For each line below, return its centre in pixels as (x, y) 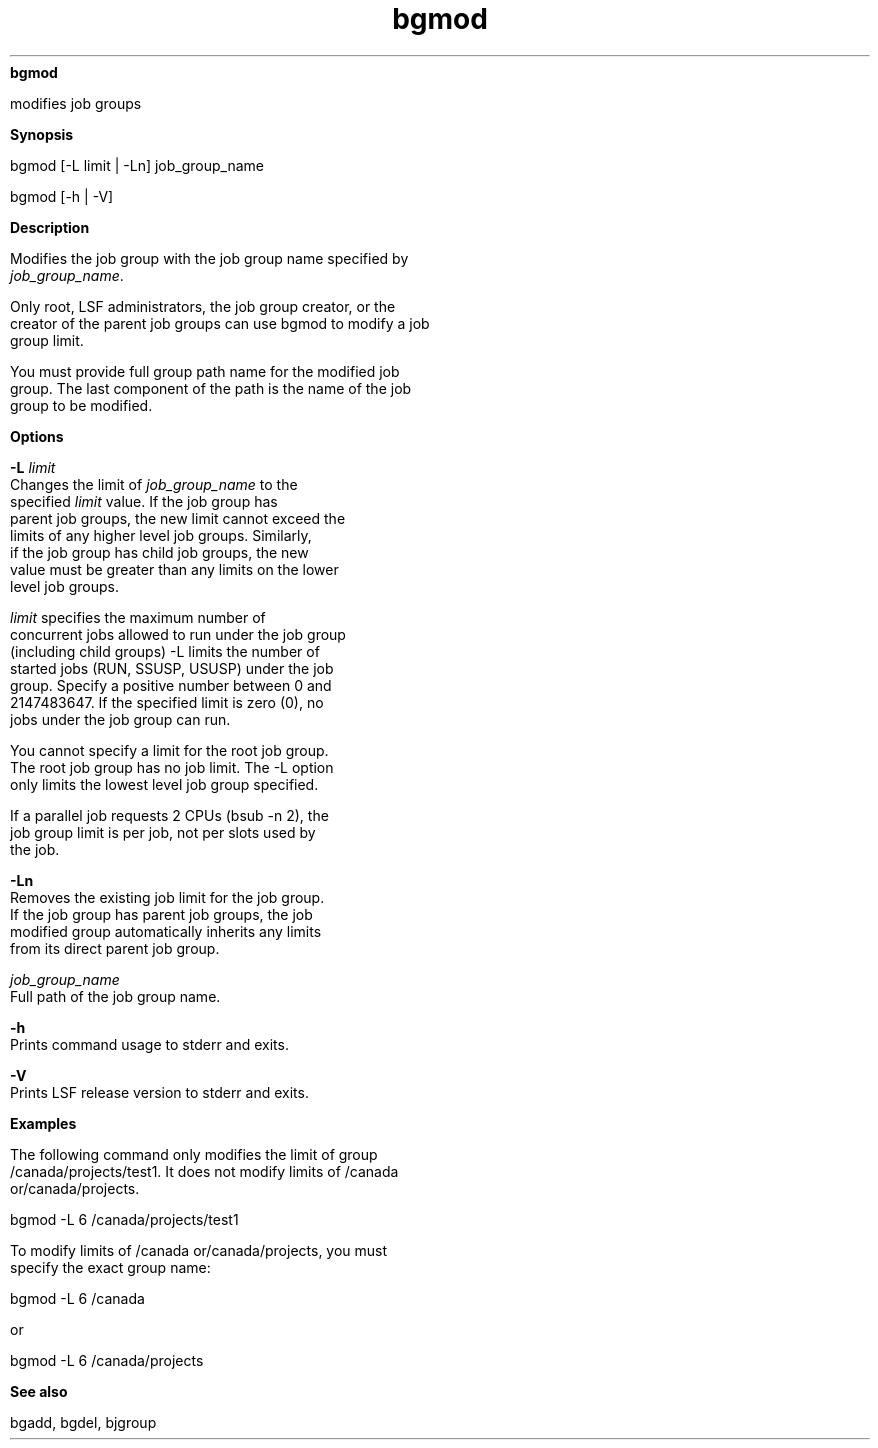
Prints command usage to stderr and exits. (149, 1044)
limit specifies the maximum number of (138, 617)
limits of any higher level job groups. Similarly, (161, 535)
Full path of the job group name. (115, 996)
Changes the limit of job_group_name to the (154, 484)
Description (50, 227)
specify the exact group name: (110, 1267)
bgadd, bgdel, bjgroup (83, 1422)
